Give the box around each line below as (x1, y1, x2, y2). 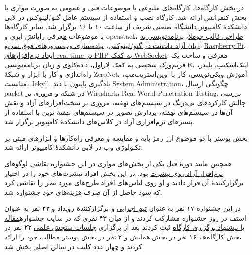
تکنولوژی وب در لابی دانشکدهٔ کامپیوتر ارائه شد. (4, 142, 143, 152)
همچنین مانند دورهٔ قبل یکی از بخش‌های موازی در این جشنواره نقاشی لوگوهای (4, 158, 232, 168)
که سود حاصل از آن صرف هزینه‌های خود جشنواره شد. (4, 187, 162, 197)
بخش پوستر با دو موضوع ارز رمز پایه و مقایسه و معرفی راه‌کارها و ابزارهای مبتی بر (4, 132, 248, 143)
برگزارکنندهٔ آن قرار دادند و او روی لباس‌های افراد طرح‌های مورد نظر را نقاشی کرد (4, 177, 244, 188)
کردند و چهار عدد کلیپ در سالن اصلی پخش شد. (4, 241, 144, 251)
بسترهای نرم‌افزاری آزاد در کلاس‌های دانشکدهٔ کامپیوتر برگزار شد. (4, 116, 195, 127)
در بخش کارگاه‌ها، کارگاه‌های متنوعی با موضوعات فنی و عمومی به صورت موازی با (4, 2, 244, 12)
